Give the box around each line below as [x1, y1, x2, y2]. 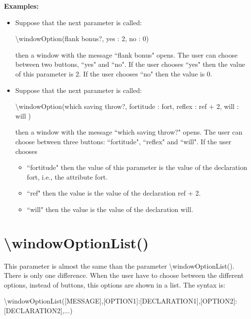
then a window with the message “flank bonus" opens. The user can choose [15, 49, 238, 60]
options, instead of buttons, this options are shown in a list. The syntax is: [4, 279, 225, 289]
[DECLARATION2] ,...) [4, 305, 73, 315]
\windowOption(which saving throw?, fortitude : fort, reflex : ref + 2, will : [15, 101, 239, 111]
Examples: [4, 1, 39, 11]
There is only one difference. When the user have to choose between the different [4, 270, 244, 280]
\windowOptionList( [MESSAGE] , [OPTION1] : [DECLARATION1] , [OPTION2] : [4, 296, 237, 306]
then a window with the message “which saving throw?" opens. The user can [15, 127, 243, 137]
